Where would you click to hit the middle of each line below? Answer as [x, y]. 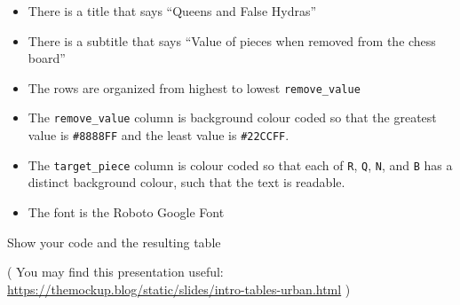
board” [47, 58]
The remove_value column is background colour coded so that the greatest [232, 117]
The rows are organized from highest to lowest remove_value [194, 87]
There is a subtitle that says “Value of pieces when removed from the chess [232, 40]
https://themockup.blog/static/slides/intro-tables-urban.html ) [179, 289]
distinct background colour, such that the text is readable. [186, 182]
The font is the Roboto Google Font [126, 212]
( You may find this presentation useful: [115, 272]
